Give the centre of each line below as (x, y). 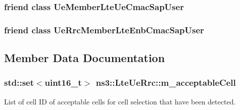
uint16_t (63, 82)
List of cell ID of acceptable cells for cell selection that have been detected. (120, 101)
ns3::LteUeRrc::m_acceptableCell (166, 82)
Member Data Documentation (85, 58)
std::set (19, 82)
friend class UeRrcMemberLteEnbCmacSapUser (104, 30)
